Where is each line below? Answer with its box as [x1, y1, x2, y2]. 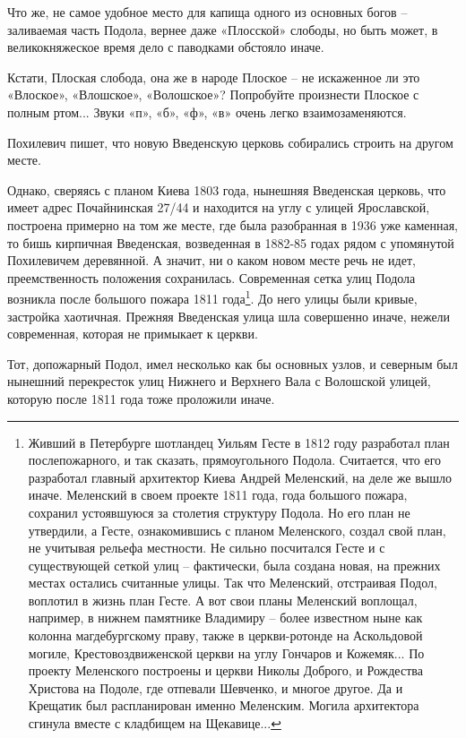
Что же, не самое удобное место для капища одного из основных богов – [7, 3, 408, 21]
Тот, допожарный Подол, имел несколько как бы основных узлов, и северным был [7, 354, 458, 373]
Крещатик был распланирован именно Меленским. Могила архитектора [28, 696, 419, 715]
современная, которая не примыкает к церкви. [7, 324, 258, 343]
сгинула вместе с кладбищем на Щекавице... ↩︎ [28, 714, 281, 733]
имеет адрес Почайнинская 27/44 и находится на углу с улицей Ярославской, [7, 198, 430, 217]
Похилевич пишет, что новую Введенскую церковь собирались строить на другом [7, 133, 453, 151]
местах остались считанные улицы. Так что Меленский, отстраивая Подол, [28, 573, 437, 592]
